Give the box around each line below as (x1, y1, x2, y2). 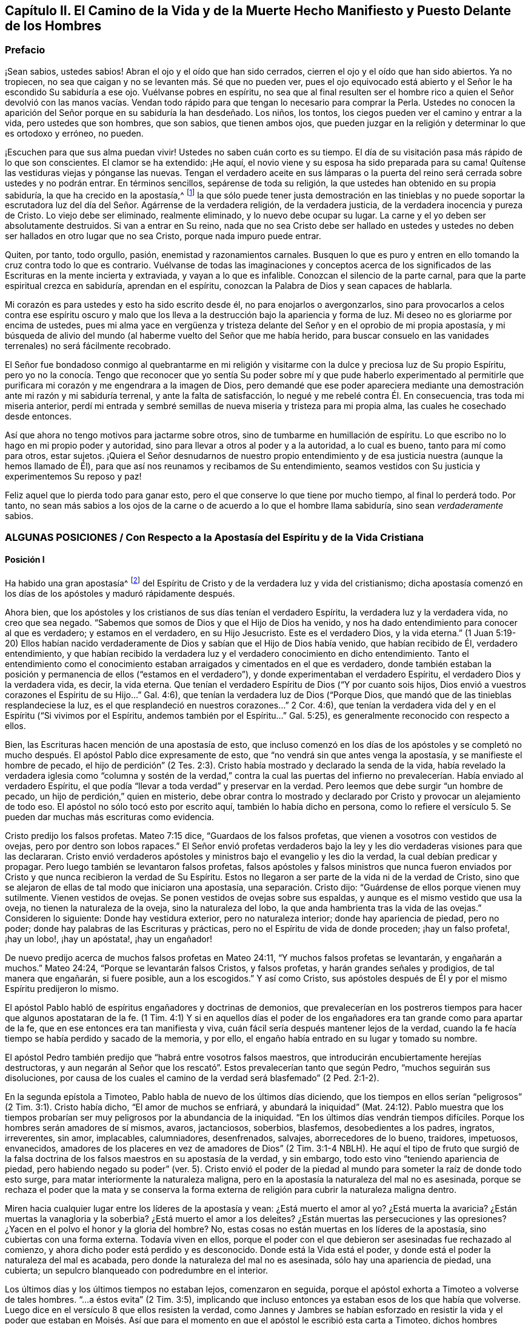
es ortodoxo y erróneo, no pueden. (5, 127, 144, 138)
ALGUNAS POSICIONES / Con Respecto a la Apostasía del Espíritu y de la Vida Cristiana (5, 531, 424, 543)
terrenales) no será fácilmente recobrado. (5, 341, 171, 351)
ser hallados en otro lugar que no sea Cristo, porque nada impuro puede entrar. (5, 231, 321, 242)
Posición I (5, 554, 45, 565)
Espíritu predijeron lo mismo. (5, 983, 119, 994)
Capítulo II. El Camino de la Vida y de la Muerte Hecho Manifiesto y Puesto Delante (5, 3, 512, 18)
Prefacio (5, 44, 45, 56)
